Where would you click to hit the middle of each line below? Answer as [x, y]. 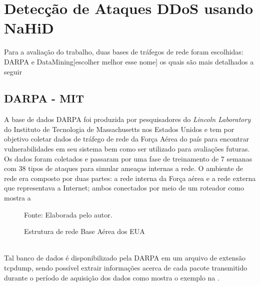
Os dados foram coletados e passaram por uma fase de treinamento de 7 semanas [128, 158]
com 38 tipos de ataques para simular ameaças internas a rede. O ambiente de [124, 168]
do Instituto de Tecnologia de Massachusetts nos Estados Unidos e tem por [119, 129]
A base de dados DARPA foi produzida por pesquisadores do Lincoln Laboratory [127, 119]
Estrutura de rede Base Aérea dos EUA [84, 231]
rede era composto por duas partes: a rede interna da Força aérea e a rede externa [130, 178]
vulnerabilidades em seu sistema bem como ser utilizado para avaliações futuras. [127, 149]
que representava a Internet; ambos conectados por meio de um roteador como [124, 188]
